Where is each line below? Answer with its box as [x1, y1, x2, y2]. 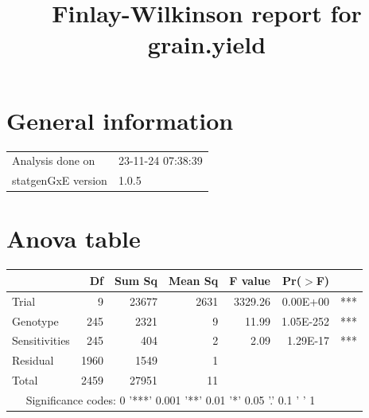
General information [6, 104, 234, 136]
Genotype [12, 312, 59, 329]
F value [229, 272, 270, 288]
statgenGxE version [12, 172, 107, 189]
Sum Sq [114, 272, 158, 288]
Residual [12, 352, 54, 369]
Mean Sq [169, 272, 219, 288]
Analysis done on [12, 152, 95, 169]
